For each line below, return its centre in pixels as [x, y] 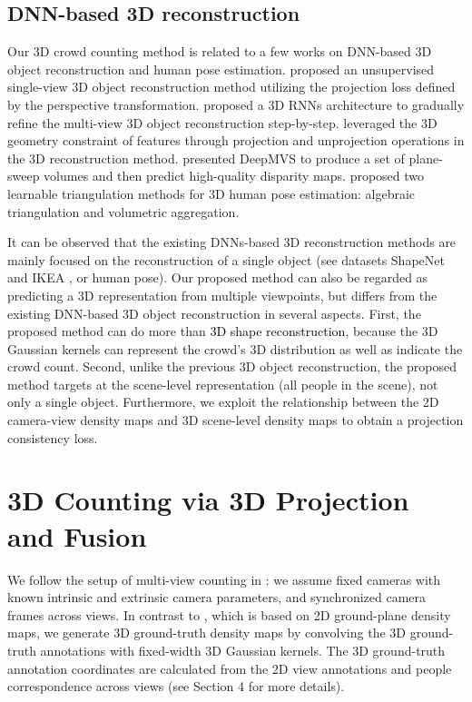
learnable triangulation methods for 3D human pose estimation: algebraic [211, 193]
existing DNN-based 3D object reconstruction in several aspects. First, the [214, 313]
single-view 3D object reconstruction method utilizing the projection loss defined [231, 87]
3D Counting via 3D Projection [208, 500]
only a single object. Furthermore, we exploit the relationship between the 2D [223, 402]
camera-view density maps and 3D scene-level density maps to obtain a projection [236, 420]
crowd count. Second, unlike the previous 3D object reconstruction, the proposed [232, 366]
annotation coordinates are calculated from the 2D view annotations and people [230, 668]
